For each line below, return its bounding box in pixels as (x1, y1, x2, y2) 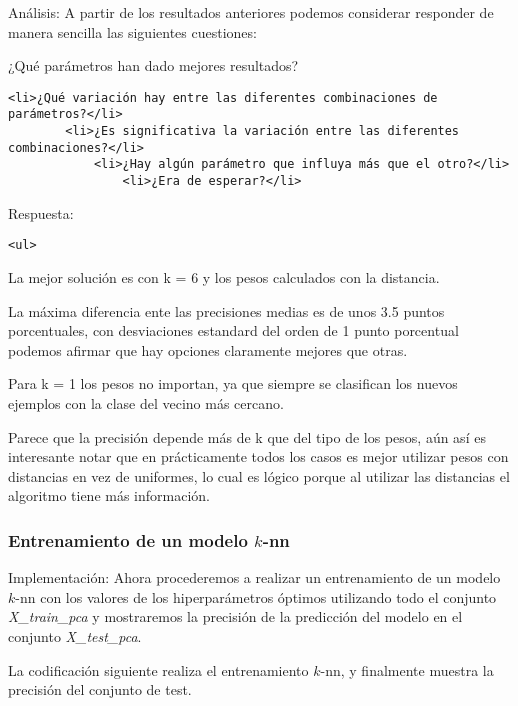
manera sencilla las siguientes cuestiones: (8, 21, 257, 42)
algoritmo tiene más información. (8, 485, 210, 506)
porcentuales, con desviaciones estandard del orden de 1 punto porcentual (8, 320, 459, 341)
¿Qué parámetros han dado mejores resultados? (8, 55, 299, 76)
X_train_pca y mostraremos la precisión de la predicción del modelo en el (8, 606, 463, 627)
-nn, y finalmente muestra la (320, 659, 494, 680)
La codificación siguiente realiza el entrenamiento (8, 659, 309, 680)
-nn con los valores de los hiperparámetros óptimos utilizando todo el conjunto (15, 586, 497, 607)
